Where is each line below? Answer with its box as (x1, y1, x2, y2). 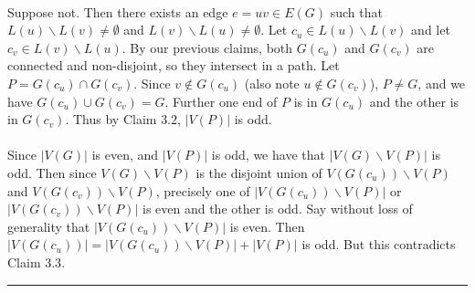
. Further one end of (164, 91, 278, 110)
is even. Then (229, 216, 305, 235)
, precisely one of (155, 181, 250, 200)
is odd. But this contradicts (301, 235, 456, 254)
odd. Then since (7, 162, 97, 182)
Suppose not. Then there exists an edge (7, 2, 228, 21)
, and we (417, 73, 466, 92)
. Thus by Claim (65, 110, 157, 129)
